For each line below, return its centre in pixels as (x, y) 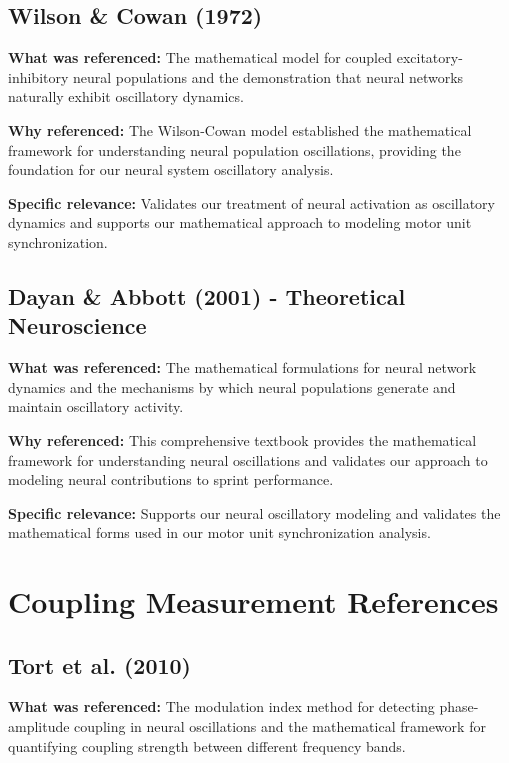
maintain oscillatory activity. (96, 406)
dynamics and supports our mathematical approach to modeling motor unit (240, 222)
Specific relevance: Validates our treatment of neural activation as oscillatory (251, 202)
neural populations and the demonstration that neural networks (268, 76)
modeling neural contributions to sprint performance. (171, 479)
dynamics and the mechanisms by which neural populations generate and (232, 386)
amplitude (39, 726)
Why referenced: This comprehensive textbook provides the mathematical (242, 439)
